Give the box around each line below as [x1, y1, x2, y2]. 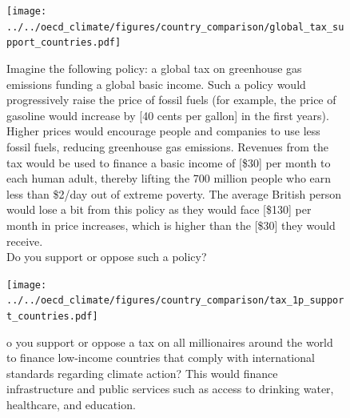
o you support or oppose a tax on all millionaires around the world [6, 333, 333, 350]
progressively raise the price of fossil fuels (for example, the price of [6, 91, 336, 108]
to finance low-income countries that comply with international [6, 349, 315, 366]
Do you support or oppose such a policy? [6, 248, 207, 265]
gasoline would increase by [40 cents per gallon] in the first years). [6, 107, 329, 123]
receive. [6, 232, 43, 249]
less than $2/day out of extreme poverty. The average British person [6, 185, 342, 202]
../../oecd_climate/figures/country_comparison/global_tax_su [6, 21, 344, 33]
